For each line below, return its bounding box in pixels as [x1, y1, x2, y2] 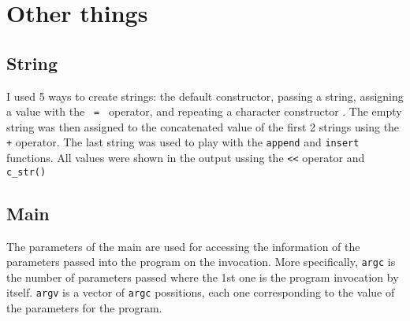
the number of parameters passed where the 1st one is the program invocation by [6, 268, 399, 285]
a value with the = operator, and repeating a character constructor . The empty [6, 103, 402, 120]
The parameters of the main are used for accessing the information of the [6, 238, 360, 254]
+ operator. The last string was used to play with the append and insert [6, 134, 360, 150]
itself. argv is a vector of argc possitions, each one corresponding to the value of [6, 284, 395, 301]
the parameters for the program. [6, 300, 162, 316]
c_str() [6, 166, 47, 178]
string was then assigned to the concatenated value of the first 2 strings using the [6, 118, 400, 135]
